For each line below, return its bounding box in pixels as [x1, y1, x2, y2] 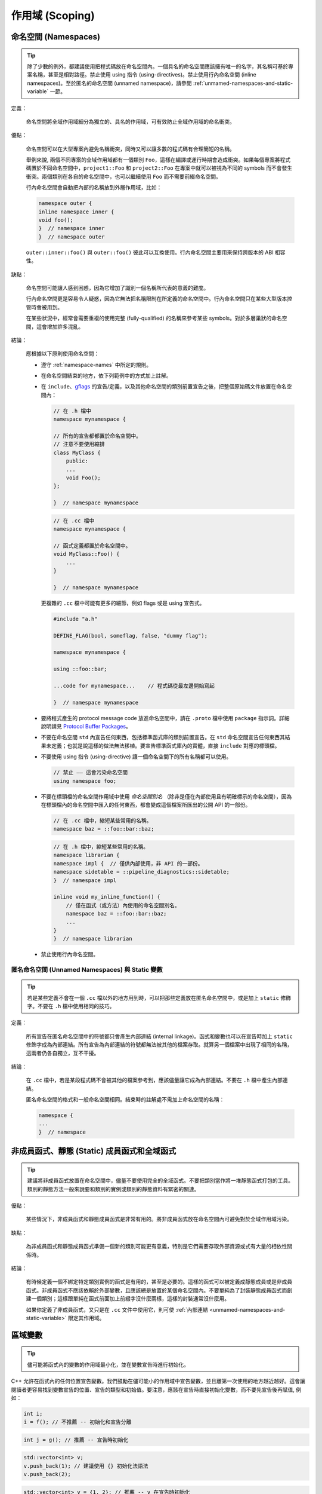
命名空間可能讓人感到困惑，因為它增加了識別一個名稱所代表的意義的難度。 [26, 284, 209, 291]
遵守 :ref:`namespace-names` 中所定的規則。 [41, 361, 152, 368]
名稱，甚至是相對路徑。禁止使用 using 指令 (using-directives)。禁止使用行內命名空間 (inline [32, 71, 256, 78]
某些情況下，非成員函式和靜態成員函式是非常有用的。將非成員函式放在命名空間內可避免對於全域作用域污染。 [26, 1216, 292, 1223]
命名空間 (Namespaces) [11, 32, 101, 42]
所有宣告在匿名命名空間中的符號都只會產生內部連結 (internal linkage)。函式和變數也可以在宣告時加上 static [26, 1033, 293, 1040]
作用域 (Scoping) [11, 9, 95, 22]
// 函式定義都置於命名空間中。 [53, 542, 131, 549]
